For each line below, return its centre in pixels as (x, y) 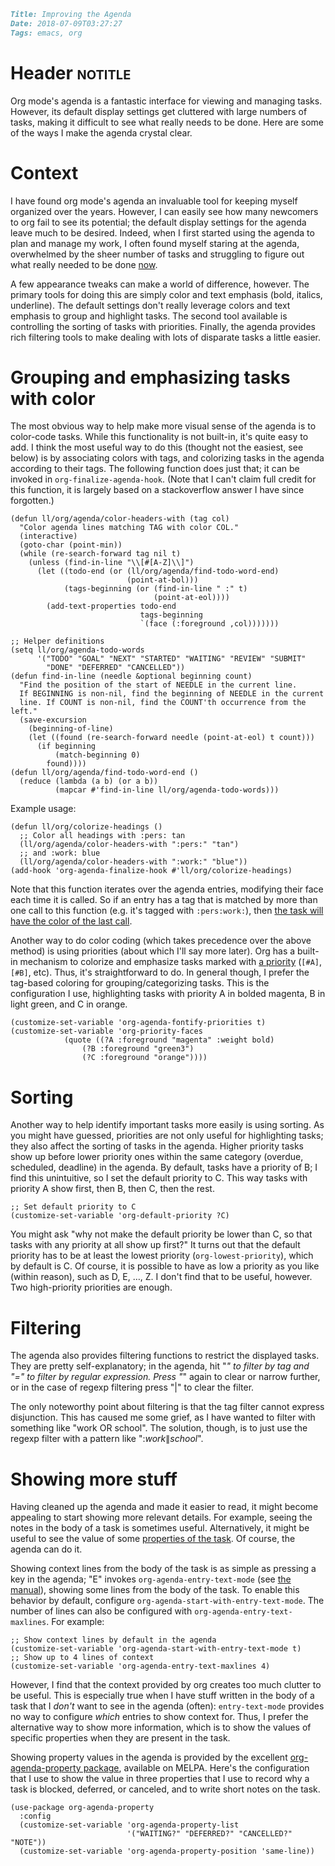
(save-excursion (53, 720)
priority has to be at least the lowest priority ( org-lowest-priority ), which (162, 1256)
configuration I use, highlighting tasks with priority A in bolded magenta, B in (168, 994)
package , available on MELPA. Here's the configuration (196, 1768)
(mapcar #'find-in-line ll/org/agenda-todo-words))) (167, 790)
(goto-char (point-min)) (71, 545)
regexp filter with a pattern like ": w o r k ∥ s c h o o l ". (107, 1439)
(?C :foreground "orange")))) (144, 1058)
